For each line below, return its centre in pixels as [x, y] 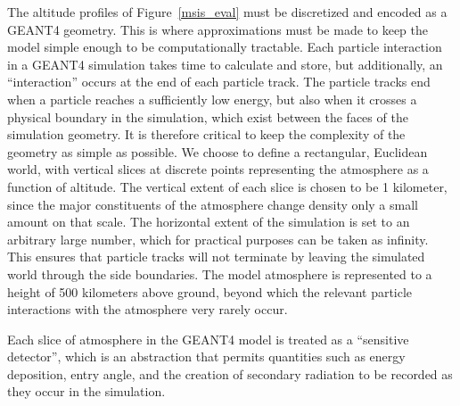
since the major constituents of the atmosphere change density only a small [213, 204]
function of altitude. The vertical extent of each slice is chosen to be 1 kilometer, [227, 186]
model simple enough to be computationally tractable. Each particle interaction [225, 47]
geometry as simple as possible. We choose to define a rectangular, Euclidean [218, 151]
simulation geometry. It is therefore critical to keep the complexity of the [206, 134]
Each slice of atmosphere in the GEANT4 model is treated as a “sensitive [208, 339]
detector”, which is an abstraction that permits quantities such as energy [206, 356]
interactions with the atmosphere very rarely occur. [148, 309]
